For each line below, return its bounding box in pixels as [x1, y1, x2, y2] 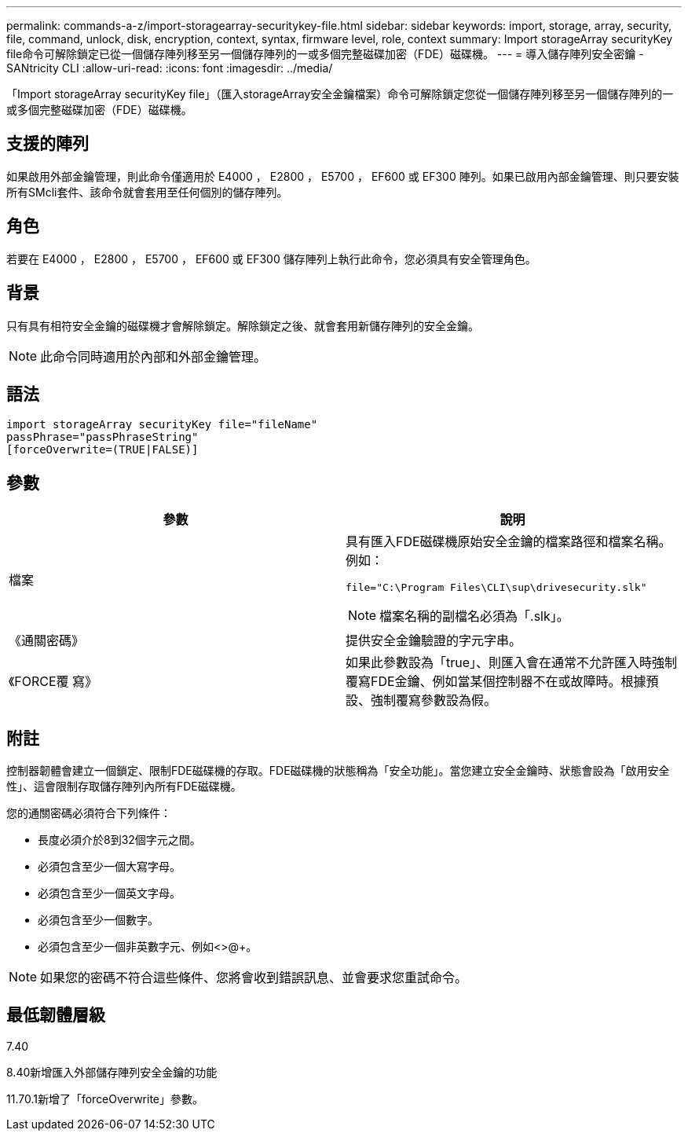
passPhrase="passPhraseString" [6, 431, 199, 444]
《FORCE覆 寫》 [9, 673, 98, 690]
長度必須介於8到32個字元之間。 [38, 833, 201, 847]
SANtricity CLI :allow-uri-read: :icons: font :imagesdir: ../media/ [6, 61, 333, 75]
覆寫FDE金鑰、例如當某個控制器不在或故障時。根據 [346, 673, 646, 690]
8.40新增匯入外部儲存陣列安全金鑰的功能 [6, 1065, 218, 1079]
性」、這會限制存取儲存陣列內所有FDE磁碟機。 [6, 779, 242, 794]
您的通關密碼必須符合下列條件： [6, 806, 171, 820]
